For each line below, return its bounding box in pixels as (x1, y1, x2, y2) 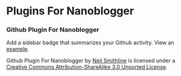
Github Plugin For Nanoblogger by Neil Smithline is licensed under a (6, 57, 176, 64)
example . (6, 45, 29, 53)
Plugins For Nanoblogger (6, 4, 134, 18)
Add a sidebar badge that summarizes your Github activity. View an (6, 39, 174, 46)
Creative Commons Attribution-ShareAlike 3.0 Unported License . (6, 63, 168, 71)
